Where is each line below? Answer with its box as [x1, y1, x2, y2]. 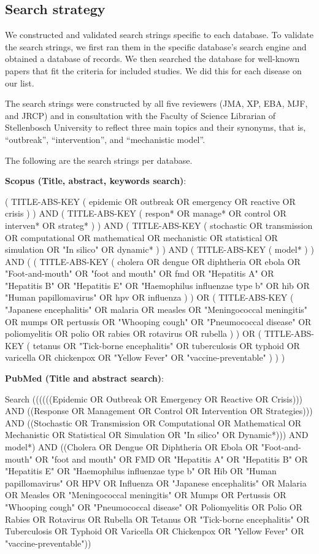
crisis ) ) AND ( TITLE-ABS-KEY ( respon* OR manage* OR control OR [5, 207, 286, 220]
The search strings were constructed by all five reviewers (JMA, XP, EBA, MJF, [5, 97, 308, 110]
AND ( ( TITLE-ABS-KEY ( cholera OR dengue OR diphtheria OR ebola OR [5, 255, 301, 267]
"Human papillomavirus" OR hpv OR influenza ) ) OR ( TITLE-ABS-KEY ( [5, 291, 294, 304]
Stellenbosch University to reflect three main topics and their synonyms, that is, [5, 121, 306, 134]
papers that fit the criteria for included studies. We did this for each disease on [5, 64, 302, 77]
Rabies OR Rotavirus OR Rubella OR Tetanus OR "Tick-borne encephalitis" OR [5, 512, 310, 525]
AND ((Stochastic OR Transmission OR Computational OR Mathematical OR [5, 416, 302, 429]
